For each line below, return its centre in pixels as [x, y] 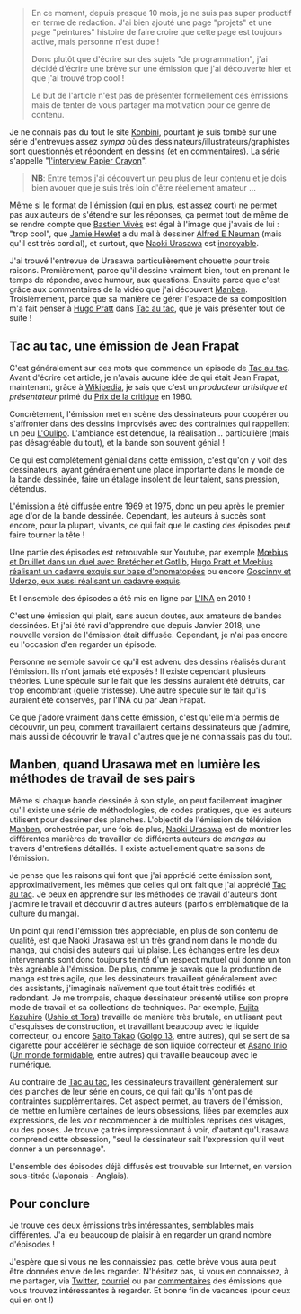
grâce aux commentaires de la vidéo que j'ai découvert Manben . [129, 289]
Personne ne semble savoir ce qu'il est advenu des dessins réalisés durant [147, 661]
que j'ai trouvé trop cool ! [78, 78]
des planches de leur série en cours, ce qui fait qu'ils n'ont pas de [131, 1091]
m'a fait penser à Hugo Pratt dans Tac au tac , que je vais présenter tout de [147, 308]
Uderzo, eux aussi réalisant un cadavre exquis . [96, 581]
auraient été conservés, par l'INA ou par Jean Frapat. [108, 699]
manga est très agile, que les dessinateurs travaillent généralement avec [143, 978]
